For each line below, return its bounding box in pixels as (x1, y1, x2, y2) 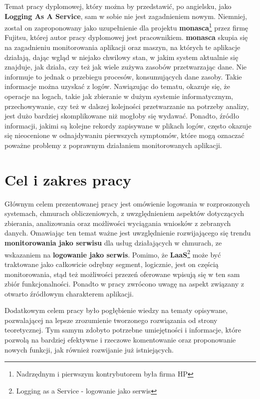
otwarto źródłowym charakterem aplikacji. (4, 288, 134, 298)
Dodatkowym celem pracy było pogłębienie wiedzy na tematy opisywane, (4, 305, 228, 315)
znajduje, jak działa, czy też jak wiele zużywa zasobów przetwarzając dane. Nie (4, 61, 247, 72)
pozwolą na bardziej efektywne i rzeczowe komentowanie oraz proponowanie (4, 334, 236, 345)
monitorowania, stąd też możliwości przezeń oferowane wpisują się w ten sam (4, 268, 240, 279)
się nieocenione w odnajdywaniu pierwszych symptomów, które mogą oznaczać (4, 130, 245, 140)
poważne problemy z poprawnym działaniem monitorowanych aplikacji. (4, 139, 222, 150)
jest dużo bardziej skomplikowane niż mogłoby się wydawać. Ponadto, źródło (4, 110, 239, 121)
